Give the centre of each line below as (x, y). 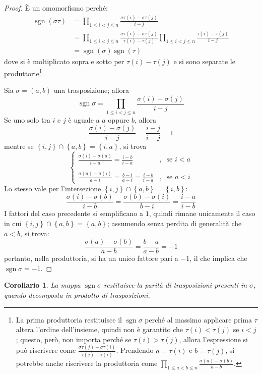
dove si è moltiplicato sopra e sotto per (64, 61)
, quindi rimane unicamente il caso (202, 213)
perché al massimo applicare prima (198, 319)
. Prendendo (135, 350)
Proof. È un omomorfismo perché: (56, 8)
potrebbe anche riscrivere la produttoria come (87, 363)
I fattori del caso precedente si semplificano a (74, 213)
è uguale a (84, 119)
